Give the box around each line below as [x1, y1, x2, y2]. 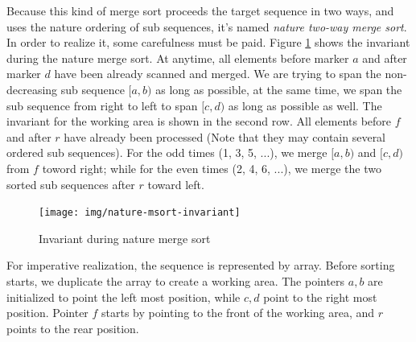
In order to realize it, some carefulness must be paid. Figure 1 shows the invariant [6, 34, 410, 51]
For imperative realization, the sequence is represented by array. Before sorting [6, 257, 395, 274]
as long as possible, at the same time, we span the [155, 80, 402, 97]
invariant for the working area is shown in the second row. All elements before [6, 113, 392, 130]
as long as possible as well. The [228, 97, 382, 113]
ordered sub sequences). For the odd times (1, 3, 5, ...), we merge [6, 144, 327, 161]
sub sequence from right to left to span [6, 97, 198, 113]
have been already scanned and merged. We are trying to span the [54, 65, 381, 82]
